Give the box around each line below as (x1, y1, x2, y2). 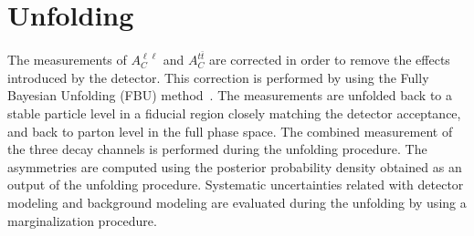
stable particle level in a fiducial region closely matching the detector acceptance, (7, 103, 461, 122)
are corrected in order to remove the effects (208, 50, 450, 69)
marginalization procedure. (7, 210, 157, 230)
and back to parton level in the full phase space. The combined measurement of (7, 121, 453, 140)
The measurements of (7, 50, 127, 69)
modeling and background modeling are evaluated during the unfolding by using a (7, 192, 467, 211)
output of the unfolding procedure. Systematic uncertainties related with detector (7, 175, 464, 194)
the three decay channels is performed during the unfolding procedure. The (7, 139, 427, 159)
